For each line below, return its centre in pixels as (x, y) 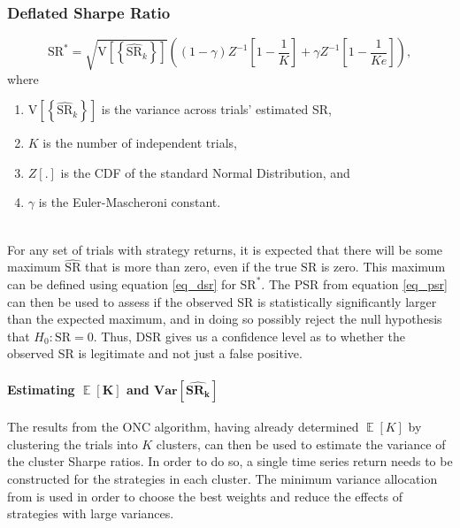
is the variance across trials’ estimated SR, (216, 109)
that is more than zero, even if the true (191, 267)
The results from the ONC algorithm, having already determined (183, 427)
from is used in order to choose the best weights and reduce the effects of (205, 496)
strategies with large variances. (91, 513)
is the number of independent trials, (140, 143)
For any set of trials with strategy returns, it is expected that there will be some (225, 249)
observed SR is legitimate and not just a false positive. (155, 353)
